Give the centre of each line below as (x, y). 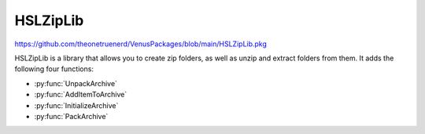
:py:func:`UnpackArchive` (76, 83)
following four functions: (54, 69)
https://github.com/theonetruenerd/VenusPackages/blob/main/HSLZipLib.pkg (141, 44)
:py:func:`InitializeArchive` (76, 105)
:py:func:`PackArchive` (71, 116)
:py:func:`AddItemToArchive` (81, 95)
